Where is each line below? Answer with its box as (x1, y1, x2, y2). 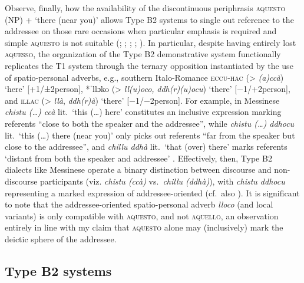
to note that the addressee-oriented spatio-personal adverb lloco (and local (5, 198, 273, 210)
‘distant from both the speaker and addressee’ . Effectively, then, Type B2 (5, 152, 272, 164)
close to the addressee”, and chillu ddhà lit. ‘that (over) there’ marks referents (5, 140, 288, 153)
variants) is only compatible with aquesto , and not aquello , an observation (5, 209, 279, 222)
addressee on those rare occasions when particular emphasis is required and (5, 25, 277, 37)
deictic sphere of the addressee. (5, 232, 117, 245)
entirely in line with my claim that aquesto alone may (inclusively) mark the (5, 221, 283, 233)
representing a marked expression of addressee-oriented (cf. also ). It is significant (5, 186, 300, 199)
